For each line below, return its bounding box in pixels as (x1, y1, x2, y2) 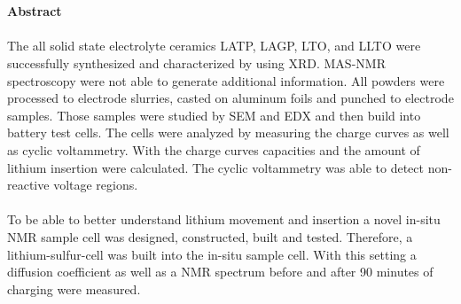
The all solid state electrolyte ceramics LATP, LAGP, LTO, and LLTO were (7, 36, 421, 55)
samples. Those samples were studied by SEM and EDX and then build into (7, 105, 421, 124)
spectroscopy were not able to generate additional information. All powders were (7, 71, 445, 90)
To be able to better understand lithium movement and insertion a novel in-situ (7, 210, 441, 229)
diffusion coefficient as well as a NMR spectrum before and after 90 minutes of (7, 262, 434, 281)
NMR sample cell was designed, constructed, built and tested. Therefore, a (7, 227, 413, 246)
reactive (7, 175, 50, 194)
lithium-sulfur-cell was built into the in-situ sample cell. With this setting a (7, 245, 417, 263)
